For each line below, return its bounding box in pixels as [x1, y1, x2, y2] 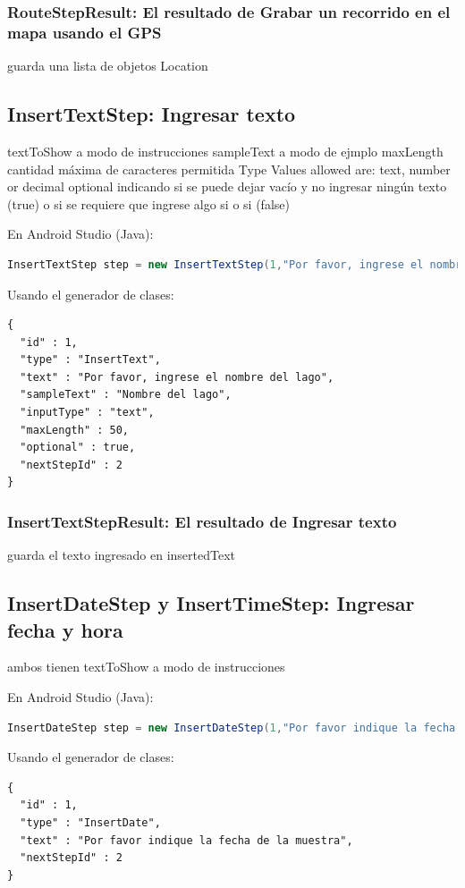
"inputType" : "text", [20, 406, 155, 419]
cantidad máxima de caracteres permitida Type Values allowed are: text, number [7, 159, 451, 178]
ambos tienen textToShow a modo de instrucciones [7, 657, 285, 676]
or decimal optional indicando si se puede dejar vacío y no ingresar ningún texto [7, 177, 447, 196]
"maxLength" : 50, [20, 423, 130, 436]
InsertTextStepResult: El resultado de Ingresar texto [7, 510, 397, 532]
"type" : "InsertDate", [20, 816, 161, 829]
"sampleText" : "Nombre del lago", [20, 388, 232, 402]
